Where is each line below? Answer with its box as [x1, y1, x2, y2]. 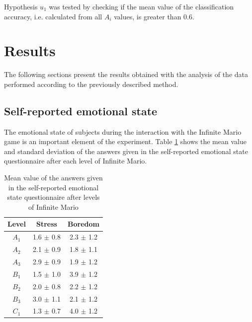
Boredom [68, 219, 99, 229]
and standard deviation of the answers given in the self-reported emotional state [4, 146, 248, 156]
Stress [36, 219, 57, 229]
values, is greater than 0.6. [114, 11, 194, 21]
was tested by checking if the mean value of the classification [49, 1, 234, 11]
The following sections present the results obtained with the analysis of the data [4, 69, 248, 80]
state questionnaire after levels [7, 192, 100, 202]
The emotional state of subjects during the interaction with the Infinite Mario [4, 126, 242, 137]
